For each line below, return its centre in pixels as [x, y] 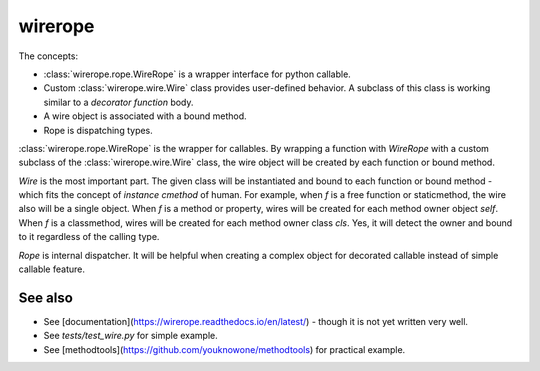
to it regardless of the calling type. [89, 237]
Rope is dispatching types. [98, 130]
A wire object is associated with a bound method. [145, 116]
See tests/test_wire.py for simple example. [131, 336]
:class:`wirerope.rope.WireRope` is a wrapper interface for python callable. [197, 74]
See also [46, 297]
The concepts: [48, 56]
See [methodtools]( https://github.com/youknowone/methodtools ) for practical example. [224, 349]
